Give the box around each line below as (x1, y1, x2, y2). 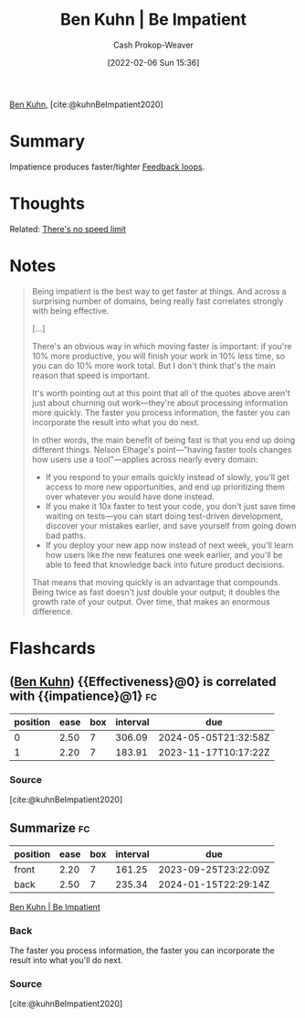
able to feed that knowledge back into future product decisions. (45, 559, 285, 570)
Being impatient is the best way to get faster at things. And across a (31, 285, 287, 296)
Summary (9, 131, 85, 152)
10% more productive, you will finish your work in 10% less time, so (31, 350, 286, 361)
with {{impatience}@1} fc (9, 689, 158, 704)
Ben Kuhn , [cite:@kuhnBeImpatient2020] (9, 99, 164, 110)
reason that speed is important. (31, 370, 151, 380)
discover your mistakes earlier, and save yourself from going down (45, 520, 297, 530)
